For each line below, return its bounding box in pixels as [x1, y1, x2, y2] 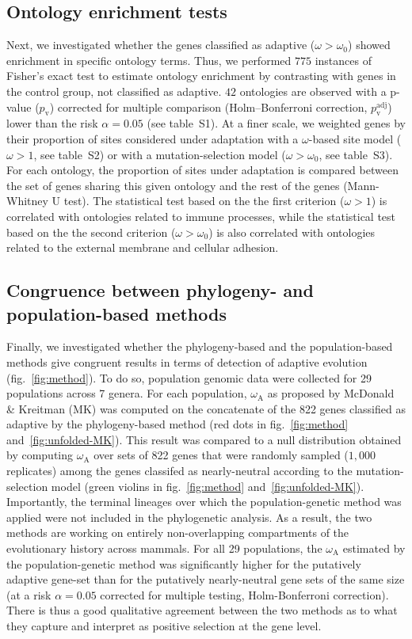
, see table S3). [319, 146, 393, 162]
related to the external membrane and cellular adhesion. [6, 239, 279, 256]
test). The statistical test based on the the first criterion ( [63, 192, 345, 209]
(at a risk [6, 586, 51, 603]
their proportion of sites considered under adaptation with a [6, 130, 299, 146]
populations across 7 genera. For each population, [6, 385, 247, 401]
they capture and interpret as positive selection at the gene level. [6, 618, 322, 633]
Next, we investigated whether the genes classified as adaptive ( [6, 36, 315, 53]
